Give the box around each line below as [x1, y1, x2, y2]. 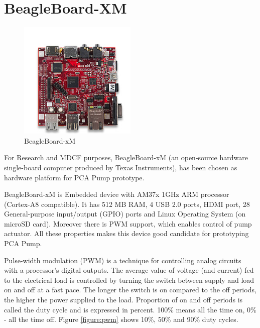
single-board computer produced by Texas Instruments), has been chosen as [4, 162, 237, 172]
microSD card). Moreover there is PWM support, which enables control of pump [4, 218, 252, 229]
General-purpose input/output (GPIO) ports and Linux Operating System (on [4, 208, 246, 219]
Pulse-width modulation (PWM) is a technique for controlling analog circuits [4, 255, 241, 265]
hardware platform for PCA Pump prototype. [4, 172, 145, 182]
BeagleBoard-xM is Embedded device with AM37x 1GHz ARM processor [4, 189, 229, 199]
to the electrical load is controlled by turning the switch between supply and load [4, 274, 254, 285]
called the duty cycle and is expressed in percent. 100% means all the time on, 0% [4, 304, 256, 314]
